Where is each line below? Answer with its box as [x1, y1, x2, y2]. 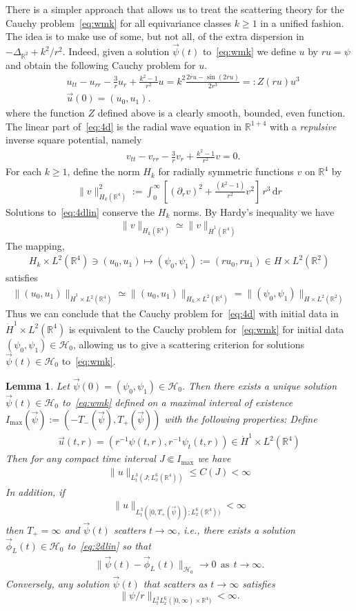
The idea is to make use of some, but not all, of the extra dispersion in [6, 29, 304, 43]
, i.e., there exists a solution [177, 522, 295, 537]
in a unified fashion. [260, 15, 344, 30]
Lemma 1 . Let [6, 378, 70, 392]
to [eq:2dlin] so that [67, 538, 151, 552]
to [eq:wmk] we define [202, 44, 296, 58]
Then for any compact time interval [6, 451, 156, 465]
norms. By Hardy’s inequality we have [172, 204, 335, 219]
